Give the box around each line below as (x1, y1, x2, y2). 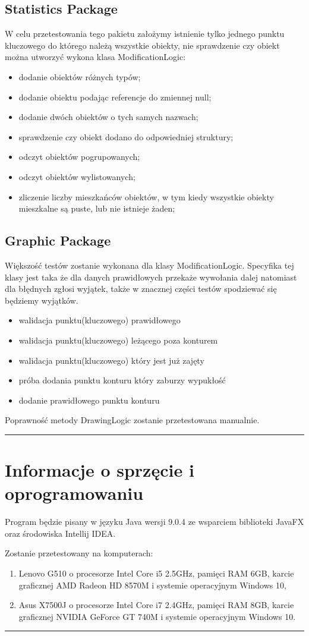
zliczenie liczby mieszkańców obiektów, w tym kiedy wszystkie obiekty (18, 190, 274, 203)
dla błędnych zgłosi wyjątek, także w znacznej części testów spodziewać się (5, 282, 277, 295)
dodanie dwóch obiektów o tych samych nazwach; (18, 111, 198, 123)
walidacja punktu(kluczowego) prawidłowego (18, 314, 181, 326)
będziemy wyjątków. (5, 294, 78, 306)
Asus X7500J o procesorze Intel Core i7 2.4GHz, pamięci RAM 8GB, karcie (18, 599, 294, 611)
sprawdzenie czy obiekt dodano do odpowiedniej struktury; (18, 130, 234, 143)
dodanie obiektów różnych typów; (18, 70, 141, 83)
